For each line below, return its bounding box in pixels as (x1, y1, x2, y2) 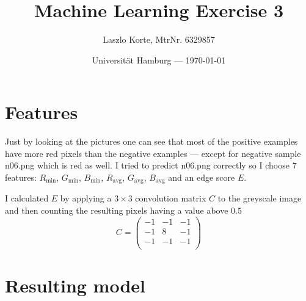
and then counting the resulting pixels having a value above (5, 204, 228, 217)
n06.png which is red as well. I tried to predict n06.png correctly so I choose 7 (5, 159, 297, 172)
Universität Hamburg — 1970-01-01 (92, 53, 226, 66)
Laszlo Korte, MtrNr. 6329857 (103, 33, 215, 46)
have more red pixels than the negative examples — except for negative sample (5, 147, 301, 159)
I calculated (5, 192, 49, 205)
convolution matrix (135, 192, 206, 205)
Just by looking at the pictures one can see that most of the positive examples (5, 135, 298, 148)
